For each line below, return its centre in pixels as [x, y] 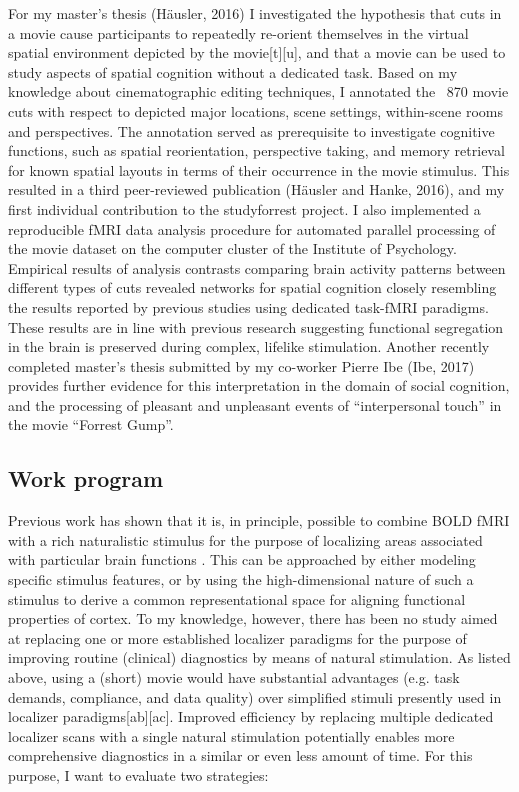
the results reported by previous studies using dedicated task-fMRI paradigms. [248, 306]
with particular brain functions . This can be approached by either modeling [242, 559]
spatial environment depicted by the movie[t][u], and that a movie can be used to [257, 52]
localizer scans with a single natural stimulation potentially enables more [231, 735]
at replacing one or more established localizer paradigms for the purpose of [237, 637]
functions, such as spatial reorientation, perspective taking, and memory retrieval [256, 150]
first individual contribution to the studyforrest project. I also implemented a [244, 208]
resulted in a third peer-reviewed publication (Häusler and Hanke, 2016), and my [256, 189]
